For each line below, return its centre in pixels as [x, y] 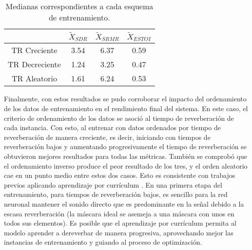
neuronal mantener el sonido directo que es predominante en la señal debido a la [124, 204]
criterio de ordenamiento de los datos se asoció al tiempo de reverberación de [119, 118]
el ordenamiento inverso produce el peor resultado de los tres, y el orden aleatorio [126, 165]
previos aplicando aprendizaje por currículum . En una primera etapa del [113, 184]
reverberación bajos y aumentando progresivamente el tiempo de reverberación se [125, 146]
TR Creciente [34, 50]
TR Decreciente [34, 64]
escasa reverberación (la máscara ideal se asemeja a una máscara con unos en [119, 213]
